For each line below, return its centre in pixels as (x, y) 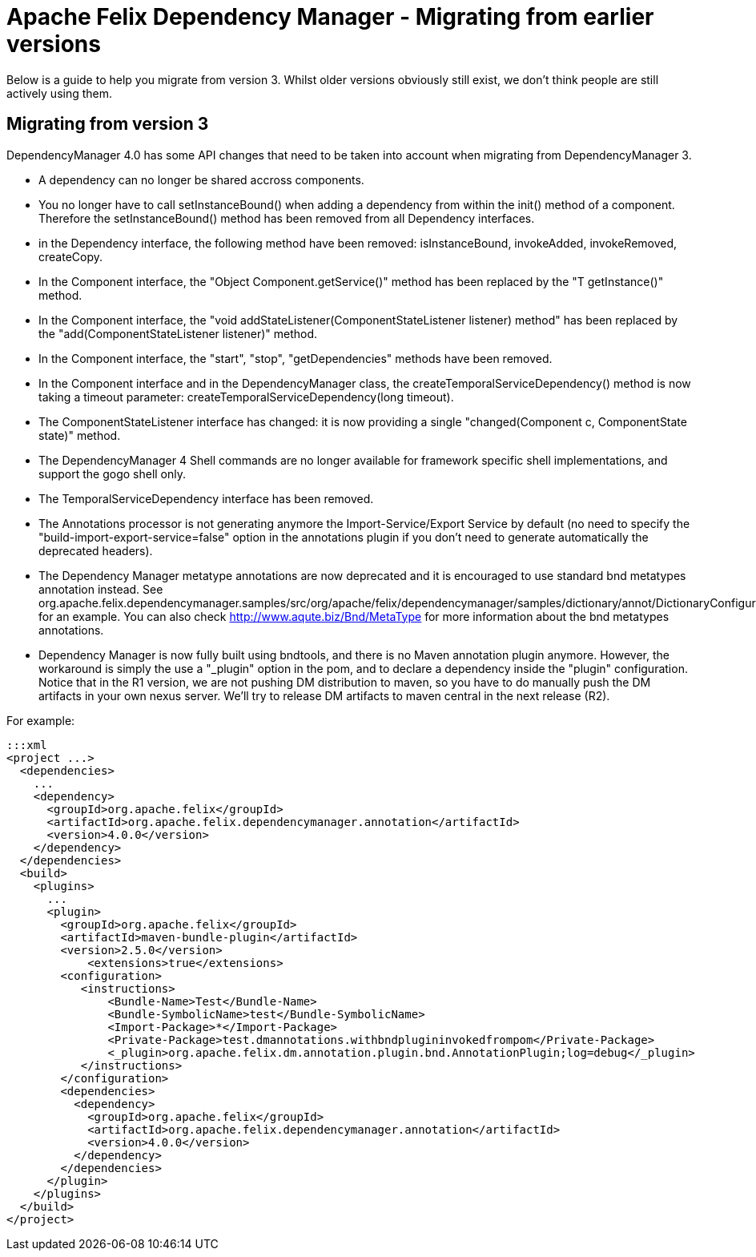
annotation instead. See (101, 589)
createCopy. (71, 256)
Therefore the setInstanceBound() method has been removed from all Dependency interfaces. (287, 218)
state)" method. (80, 435)
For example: (41, 720)
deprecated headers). (96, 550)
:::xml (27, 745)
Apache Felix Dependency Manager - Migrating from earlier (330, 17)
